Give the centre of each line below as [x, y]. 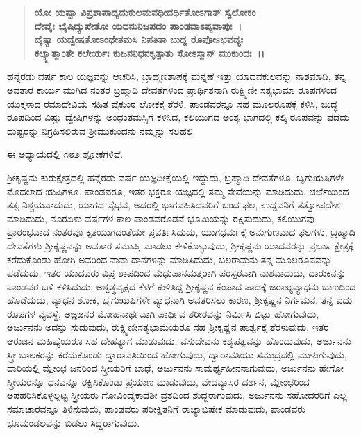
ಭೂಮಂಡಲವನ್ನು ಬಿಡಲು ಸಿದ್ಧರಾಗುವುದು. [74, 422]
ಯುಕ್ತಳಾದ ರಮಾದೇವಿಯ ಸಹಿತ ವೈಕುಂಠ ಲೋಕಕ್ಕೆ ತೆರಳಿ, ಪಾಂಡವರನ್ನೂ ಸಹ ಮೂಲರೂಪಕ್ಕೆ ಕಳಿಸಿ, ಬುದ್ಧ [173, 103]
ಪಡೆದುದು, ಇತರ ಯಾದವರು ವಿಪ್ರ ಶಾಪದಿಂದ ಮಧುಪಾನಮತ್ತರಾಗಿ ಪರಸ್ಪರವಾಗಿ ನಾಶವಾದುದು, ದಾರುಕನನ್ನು [177, 273]
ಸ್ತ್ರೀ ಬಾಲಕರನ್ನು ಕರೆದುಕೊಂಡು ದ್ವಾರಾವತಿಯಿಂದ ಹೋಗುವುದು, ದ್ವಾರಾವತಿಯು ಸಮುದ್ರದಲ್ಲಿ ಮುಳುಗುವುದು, [177, 354]
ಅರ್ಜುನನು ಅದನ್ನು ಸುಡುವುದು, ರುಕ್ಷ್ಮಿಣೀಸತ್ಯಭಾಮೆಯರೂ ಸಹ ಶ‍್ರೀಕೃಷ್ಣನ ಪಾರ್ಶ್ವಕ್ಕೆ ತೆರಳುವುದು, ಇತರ [168, 327]
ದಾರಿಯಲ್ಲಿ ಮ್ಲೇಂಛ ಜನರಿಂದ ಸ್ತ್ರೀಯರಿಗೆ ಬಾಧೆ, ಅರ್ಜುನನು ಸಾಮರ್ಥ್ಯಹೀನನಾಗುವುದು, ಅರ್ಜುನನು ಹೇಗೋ [176, 368]
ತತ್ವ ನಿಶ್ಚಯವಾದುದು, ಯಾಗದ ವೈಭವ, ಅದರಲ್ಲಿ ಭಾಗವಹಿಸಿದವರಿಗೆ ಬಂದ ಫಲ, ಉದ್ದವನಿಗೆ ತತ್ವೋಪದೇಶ [174, 205]
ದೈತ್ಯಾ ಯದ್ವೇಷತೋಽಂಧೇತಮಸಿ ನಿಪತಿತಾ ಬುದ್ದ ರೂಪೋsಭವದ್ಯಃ [139, 39]
